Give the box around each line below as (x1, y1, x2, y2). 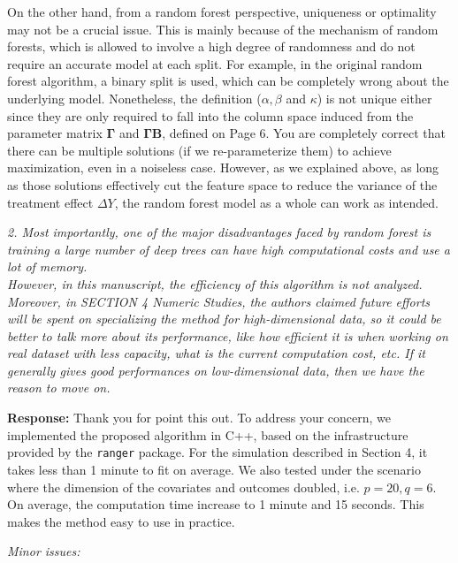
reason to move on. (7, 378, 111, 397)
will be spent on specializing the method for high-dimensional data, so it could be (7, 309, 441, 328)
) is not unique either (317, 88, 432, 107)
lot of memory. (7, 257, 88, 276)
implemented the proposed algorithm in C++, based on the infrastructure (7, 425, 408, 444)
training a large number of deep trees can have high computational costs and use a (7, 240, 450, 258)
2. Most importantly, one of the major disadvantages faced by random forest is (7, 223, 431, 241)
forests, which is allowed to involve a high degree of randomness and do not (7, 37, 416, 56)
